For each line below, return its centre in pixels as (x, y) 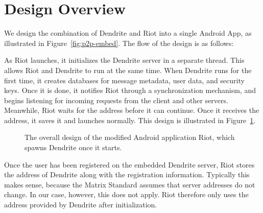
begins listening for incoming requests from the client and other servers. (116, 100)
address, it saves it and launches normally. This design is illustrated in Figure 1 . (130, 120)
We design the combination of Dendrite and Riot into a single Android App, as (128, 33)
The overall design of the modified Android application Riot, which (130, 137)
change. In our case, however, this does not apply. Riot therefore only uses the (126, 194)
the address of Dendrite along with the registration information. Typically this (127, 174)
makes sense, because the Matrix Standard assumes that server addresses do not (130, 184)
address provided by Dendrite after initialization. (81, 205)
